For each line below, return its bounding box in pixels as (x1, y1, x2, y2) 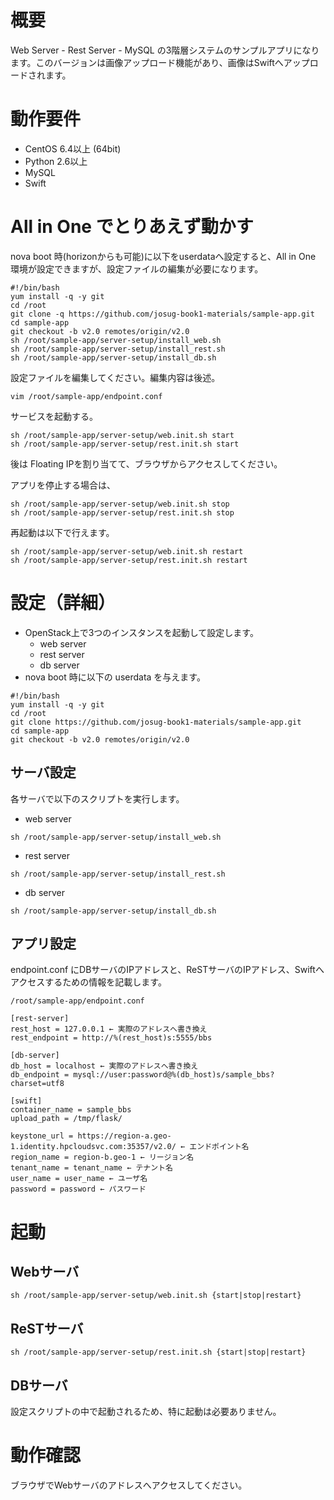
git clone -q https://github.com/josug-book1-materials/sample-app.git (10, 309, 315, 319)
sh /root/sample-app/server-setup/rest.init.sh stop (10, 507, 235, 518)
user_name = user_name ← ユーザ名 (10, 1174, 148, 1184)
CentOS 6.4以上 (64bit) (24, 142, 122, 155)
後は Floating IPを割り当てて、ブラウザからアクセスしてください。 (10, 457, 283, 470)
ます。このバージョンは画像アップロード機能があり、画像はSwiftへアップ (10, 56, 310, 68)
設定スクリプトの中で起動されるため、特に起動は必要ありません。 (10, 1406, 282, 1417)
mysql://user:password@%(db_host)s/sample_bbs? (73, 1070, 275, 1080)
